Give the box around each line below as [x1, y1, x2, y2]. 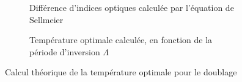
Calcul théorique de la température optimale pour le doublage [5, 66, 237, 78]
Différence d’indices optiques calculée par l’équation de [29, 1, 234, 13]
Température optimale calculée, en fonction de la [29, 33, 213, 46]
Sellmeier [29, 13, 64, 26]
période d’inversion [29, 45, 100, 58]
